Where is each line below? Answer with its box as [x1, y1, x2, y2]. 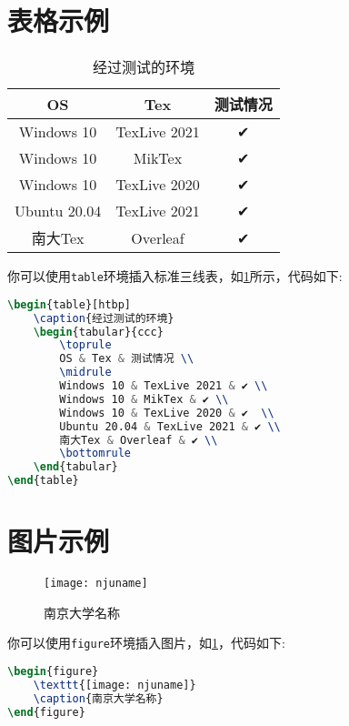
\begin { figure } [7, 665, 99, 679]
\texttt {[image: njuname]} [33, 678, 196, 691]
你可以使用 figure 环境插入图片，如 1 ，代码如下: [7, 633, 285, 652]
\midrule [59, 366, 112, 379]
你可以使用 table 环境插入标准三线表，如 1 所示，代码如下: [7, 267, 343, 286]
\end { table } [7, 474, 79, 488]
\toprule [59, 338, 112, 352]
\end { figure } [7, 705, 85, 719]
